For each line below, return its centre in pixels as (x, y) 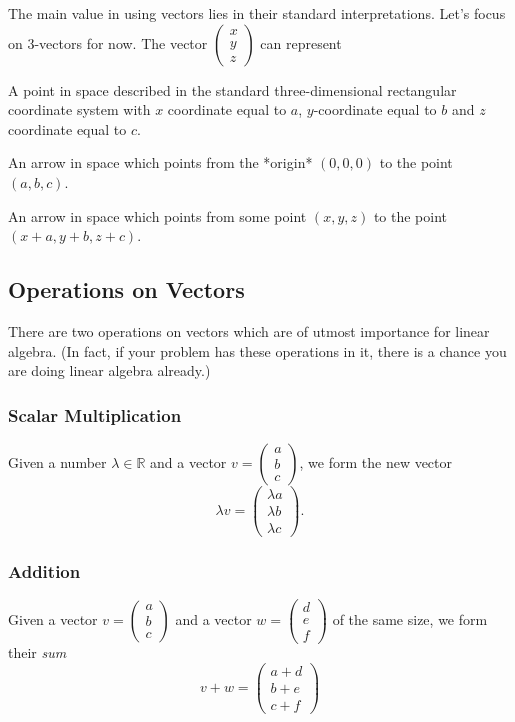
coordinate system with (79, 109)
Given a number (57, 461)
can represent (301, 42)
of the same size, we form (410, 618)
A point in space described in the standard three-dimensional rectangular (232, 89)
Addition (44, 571)
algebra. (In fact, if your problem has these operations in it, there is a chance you (257, 350)
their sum (37, 652)
